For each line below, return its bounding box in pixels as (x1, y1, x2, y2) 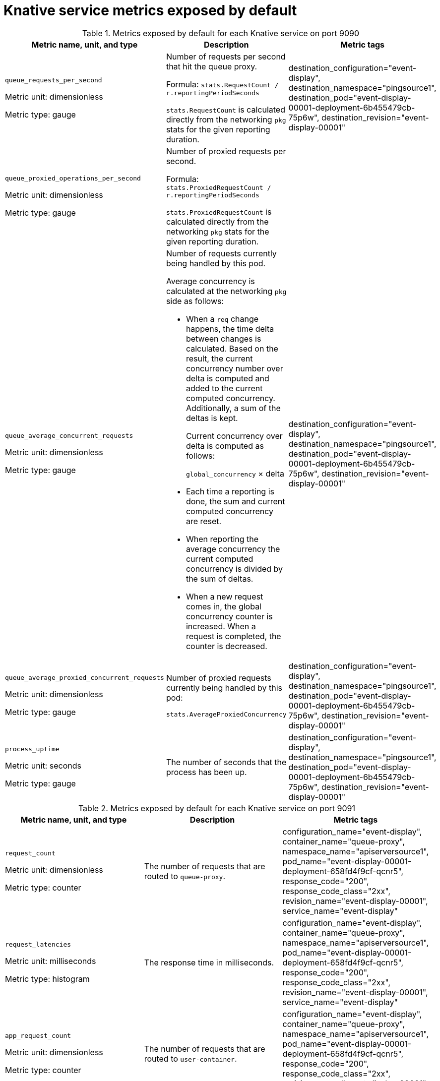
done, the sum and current (186, 496, 285, 506)
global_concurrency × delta (186, 468, 284, 479)
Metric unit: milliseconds (5, 956, 96, 966)
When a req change (186, 313, 259, 324)
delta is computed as (186, 440, 264, 451)
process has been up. (166, 767, 247, 777)
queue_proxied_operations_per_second (5, 175, 141, 182)
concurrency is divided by (186, 563, 283, 574)
